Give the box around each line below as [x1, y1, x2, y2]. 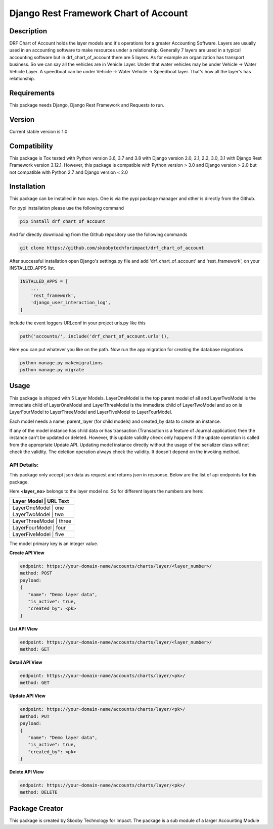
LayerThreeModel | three [12, 517, 72, 524]
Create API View [9, 550, 45, 556]
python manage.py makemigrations [20, 360, 103, 366]
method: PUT [20, 713, 50, 719]
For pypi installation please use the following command [9, 205, 124, 211]
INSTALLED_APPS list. [9, 265, 56, 271]
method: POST [20, 570, 53, 576]
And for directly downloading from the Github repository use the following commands [9, 231, 188, 237]
